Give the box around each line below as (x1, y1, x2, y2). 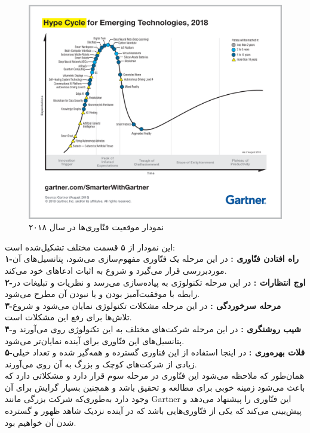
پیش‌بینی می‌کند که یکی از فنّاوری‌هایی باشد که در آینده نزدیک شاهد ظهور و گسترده (5, 404, 302, 417)
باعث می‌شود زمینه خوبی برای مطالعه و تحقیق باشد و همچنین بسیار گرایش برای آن (5, 381, 305, 393)
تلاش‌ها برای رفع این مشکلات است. (5, 311, 132, 323)
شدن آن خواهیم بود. (5, 416, 76, 428)
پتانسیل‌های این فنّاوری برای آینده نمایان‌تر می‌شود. (5, 334, 185, 347)
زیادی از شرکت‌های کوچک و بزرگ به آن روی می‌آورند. (5, 357, 197, 370)
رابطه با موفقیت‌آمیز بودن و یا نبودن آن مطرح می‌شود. (5, 287, 200, 300)
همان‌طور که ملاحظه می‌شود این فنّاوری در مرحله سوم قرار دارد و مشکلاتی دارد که (5, 369, 305, 382)
